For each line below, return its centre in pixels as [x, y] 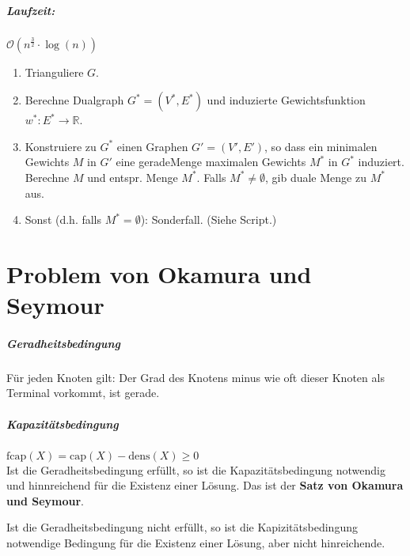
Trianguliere [54, 72]
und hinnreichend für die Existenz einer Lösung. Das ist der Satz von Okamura [205, 485]
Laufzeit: [31, 10]
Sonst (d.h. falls [63, 219]
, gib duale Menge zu [316, 177]
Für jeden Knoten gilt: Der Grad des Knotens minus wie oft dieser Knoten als [196, 377]
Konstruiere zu [61, 146]
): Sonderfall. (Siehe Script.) [209, 219]
